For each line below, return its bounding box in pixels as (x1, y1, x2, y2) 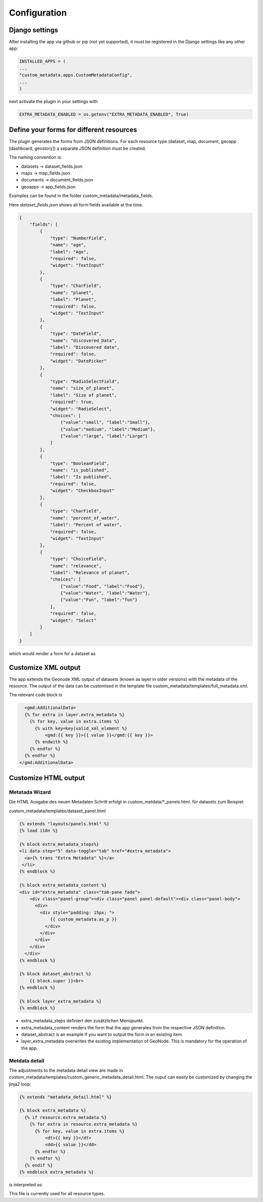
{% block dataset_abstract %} (19, 971, 92, 977)
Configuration (9, 7, 67, 18)
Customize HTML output (9, 774, 85, 782)
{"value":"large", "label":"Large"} (60, 433, 148, 439)
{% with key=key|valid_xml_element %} (35, 725, 128, 731)
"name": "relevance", (50, 563, 102, 568)
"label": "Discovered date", (50, 344, 120, 350)
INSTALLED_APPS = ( (19, 59, 66, 64)
